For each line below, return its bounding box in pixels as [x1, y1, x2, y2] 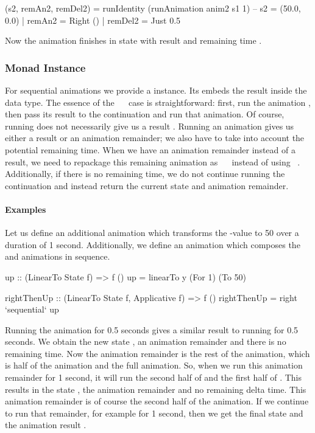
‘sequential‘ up [5, 303, 59, 316]
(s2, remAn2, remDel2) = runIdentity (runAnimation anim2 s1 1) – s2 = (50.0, [5, 2, 301, 14]
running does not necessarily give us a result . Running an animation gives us [5, 119, 294, 132]
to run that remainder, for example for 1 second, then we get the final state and [5, 406, 303, 419]
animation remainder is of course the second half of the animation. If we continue [5, 395, 309, 407]
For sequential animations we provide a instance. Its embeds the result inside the [5, 84, 307, 96]
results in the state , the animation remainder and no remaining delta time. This [5, 383, 306, 395]
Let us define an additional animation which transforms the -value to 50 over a [5, 226, 299, 239]
